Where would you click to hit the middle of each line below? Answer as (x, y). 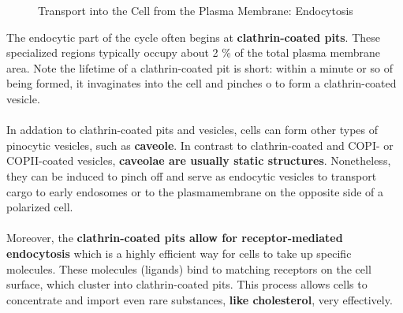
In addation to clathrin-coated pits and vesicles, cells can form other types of (192, 130)
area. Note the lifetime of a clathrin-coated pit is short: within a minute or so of (200, 67)
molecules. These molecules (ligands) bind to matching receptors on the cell (189, 268)
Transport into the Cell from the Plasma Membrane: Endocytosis (196, 10)
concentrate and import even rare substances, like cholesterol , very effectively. (200, 299)
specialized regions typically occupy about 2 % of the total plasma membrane (193, 52)
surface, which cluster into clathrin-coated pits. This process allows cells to (187, 284)
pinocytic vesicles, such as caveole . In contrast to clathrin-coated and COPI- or (200, 145)
